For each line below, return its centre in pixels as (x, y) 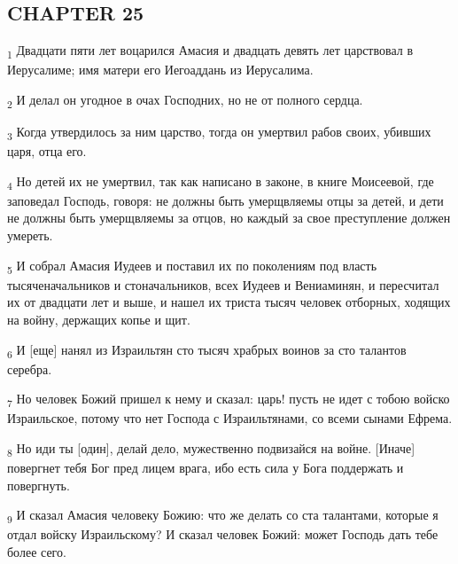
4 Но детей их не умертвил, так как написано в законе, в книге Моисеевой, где (221, 182)
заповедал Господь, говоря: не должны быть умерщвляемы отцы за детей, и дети (225, 200)
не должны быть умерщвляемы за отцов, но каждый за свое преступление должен (229, 218)
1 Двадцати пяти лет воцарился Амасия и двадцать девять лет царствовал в (210, 51)
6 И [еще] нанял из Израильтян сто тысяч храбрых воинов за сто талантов (207, 350)
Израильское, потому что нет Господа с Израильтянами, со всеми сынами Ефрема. (230, 418)
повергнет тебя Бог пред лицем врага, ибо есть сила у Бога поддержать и (206, 468)
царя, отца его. (47, 151)
